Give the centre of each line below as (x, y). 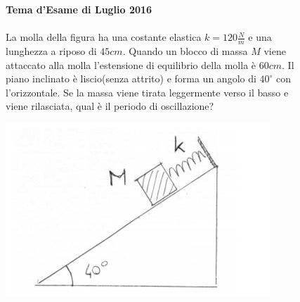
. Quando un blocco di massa (185, 51)
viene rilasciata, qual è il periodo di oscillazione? (110, 106)
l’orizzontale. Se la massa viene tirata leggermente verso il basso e (147, 92)
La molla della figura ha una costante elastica (104, 37)
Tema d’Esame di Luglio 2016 (79, 9)
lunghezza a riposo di (51, 51)
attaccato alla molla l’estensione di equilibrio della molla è (131, 64)
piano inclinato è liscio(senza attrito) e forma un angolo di (131, 78)
